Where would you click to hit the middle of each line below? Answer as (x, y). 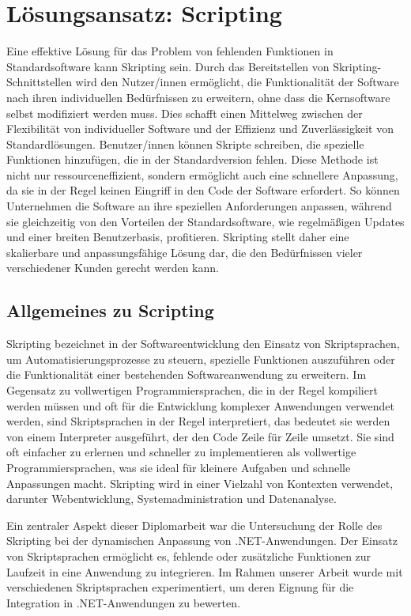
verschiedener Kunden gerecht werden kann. (113, 268)
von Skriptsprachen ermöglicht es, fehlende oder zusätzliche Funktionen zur (189, 556)
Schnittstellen (39, 82)
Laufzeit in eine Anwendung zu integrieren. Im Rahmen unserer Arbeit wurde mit (205, 571)
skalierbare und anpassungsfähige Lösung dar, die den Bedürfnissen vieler (185, 252)
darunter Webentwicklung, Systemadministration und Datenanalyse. (172, 499)
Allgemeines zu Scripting (110, 310)
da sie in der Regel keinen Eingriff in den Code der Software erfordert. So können (203, 190)
